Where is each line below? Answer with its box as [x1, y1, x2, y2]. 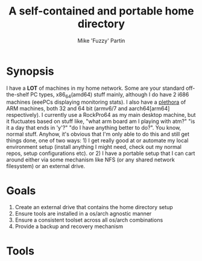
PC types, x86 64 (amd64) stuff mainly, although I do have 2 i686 [30, 90, 189, 99]
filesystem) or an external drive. [6, 163, 86, 170]
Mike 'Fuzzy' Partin [77, 37, 125, 44]
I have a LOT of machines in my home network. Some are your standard [6, 84, 185, 92]
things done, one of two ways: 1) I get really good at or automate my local [6, 137, 189, 144]
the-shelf [6, 90, 29, 98]
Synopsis [6, 64, 54, 78]
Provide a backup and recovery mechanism [14, 223, 124, 230]
